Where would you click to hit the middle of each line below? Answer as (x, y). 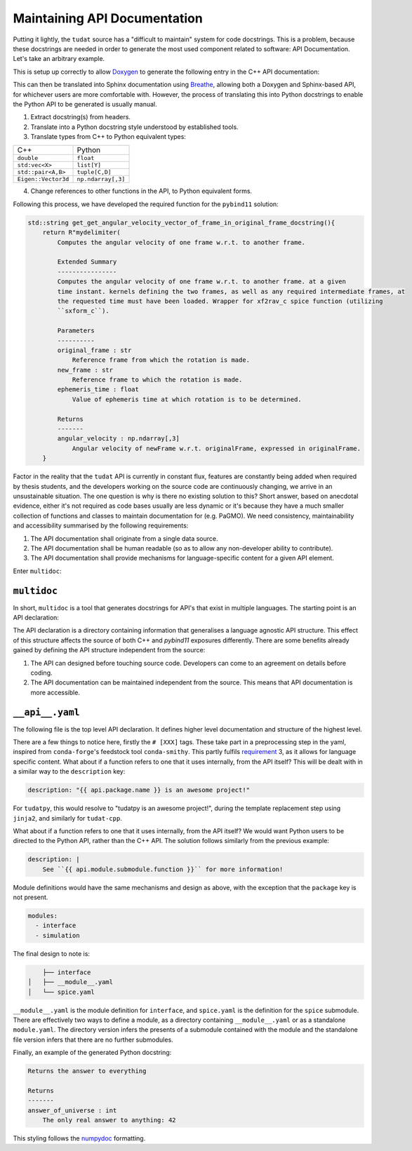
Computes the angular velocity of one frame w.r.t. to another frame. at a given (202, 282)
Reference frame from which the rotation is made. (161, 360)
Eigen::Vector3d (43, 179)
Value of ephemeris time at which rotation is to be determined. (187, 399)
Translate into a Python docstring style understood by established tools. (134, 127)
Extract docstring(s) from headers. (81, 117)
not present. (31, 897)
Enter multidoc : (37, 571)
